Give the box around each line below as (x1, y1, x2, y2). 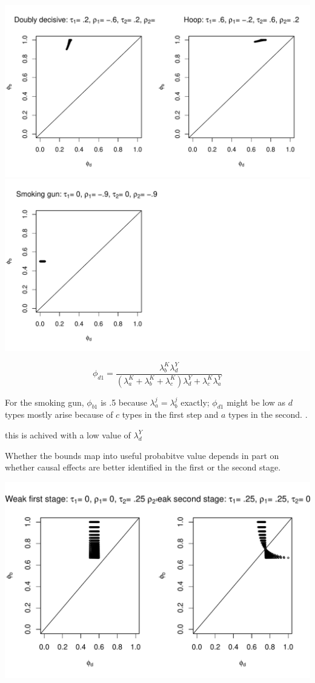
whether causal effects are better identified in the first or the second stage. (5, 461, 281, 473)
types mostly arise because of (5, 408, 113, 421)
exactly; (181, 395, 210, 408)
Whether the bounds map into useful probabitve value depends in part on (5, 449, 279, 461)
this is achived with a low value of (5, 428, 131, 441)
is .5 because (101, 395, 147, 408)
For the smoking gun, (5, 395, 84, 408)
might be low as (227, 395, 286, 408)
